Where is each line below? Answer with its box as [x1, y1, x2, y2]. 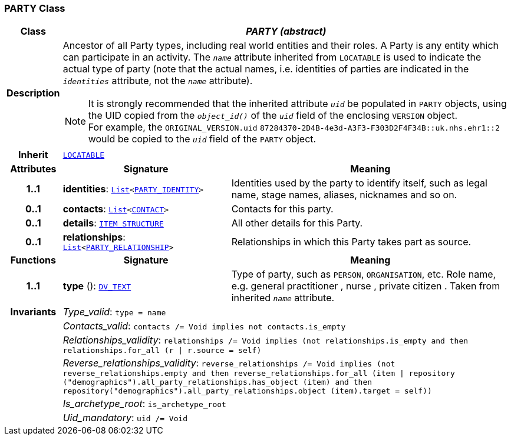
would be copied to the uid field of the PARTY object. [88, 133, 317, 145]
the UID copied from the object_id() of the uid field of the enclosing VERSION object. [88, 109, 458, 122]
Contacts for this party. [231, 203, 334, 215]
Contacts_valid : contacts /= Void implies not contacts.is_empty [62, 320, 346, 332]
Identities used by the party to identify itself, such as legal [231, 177, 487, 189]
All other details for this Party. [231, 217, 363, 229]
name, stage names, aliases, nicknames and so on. [231, 189, 457, 201]
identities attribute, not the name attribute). [62, 75, 253, 87]
